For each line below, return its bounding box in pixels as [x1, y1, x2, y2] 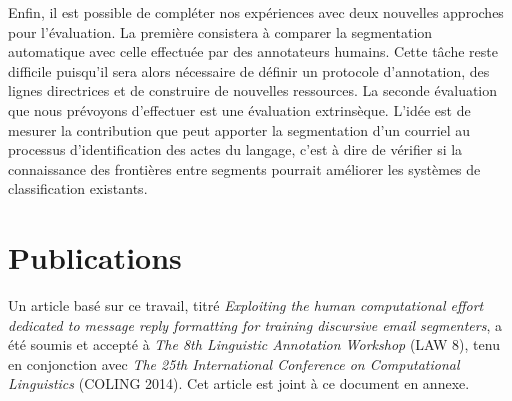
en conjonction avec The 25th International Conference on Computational [8, 353, 460, 374]
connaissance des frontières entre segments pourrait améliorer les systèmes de [8, 158, 481, 179]
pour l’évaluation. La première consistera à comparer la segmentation [8, 21, 433, 42]
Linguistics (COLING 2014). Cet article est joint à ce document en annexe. [8, 373, 470, 394]
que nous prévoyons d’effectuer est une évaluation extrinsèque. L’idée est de [8, 99, 471, 120]
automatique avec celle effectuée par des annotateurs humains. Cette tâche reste [8, 41, 498, 62]
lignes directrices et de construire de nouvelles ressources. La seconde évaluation [8, 80, 498, 101]
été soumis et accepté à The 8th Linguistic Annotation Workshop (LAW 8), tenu [8, 334, 500, 355]
